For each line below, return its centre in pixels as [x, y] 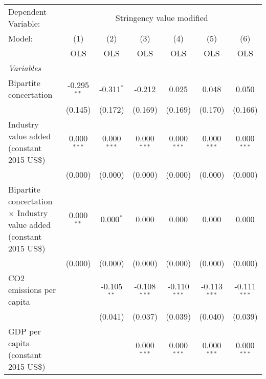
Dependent [28, 12]
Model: [21, 38]
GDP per [25, 331]
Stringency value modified [162, 17]
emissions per [32, 290]
